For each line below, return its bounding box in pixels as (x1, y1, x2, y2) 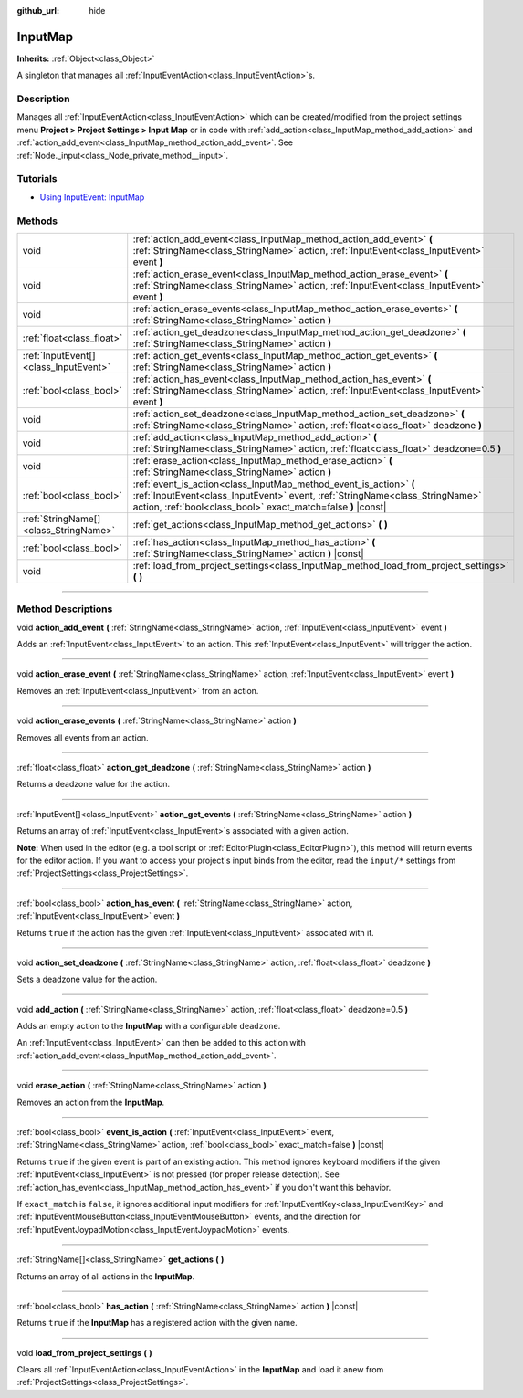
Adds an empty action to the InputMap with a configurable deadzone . (16, 1021, 281, 1032)
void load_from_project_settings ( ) (16, 1347, 152, 1358)
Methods (16, 215, 58, 227)
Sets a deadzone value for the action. (16, 973, 158, 985)
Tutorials (16, 173, 58, 185)
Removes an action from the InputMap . (16, 1097, 165, 1108)
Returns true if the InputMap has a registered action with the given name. (16, 1318, 298, 1329)
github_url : (16, 5, 59, 16)
